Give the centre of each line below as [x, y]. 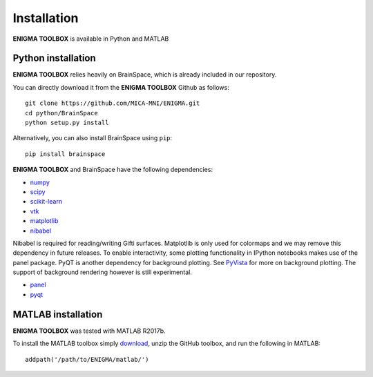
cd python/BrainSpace [61, 113]
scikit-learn [46, 202]
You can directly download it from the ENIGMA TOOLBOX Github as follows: [121, 87]
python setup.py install [67, 123]
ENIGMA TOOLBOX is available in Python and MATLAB [91, 39]
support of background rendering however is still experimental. [103, 272]
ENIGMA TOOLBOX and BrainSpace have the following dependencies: [113, 170]
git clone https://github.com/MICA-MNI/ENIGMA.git [113, 103]
